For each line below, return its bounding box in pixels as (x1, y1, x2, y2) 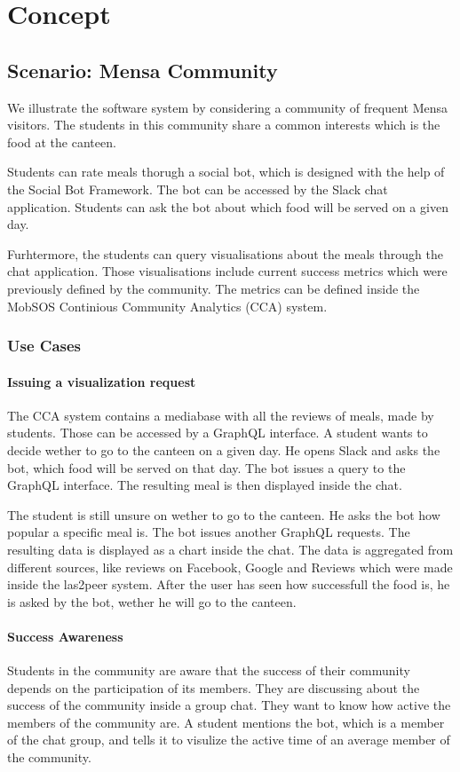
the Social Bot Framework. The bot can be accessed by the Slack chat (7, 179, 388, 198)
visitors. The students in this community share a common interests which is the (7, 115, 440, 134)
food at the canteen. (7, 132, 116, 151)
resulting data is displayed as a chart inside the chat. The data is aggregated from (7, 540, 454, 558)
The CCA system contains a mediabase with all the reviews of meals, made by (7, 406, 434, 424)
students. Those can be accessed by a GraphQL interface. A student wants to (7, 423, 428, 442)
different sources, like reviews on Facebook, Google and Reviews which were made (7, 557, 453, 576)
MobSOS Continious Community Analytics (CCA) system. (7, 296, 328, 315)
